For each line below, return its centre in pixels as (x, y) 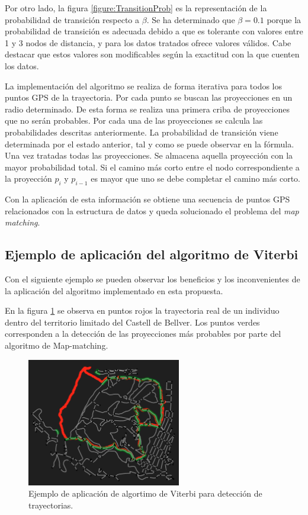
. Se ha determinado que (191, 19)
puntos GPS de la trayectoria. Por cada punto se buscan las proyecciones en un (149, 97)
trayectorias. (51, 505)
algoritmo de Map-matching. (57, 345)
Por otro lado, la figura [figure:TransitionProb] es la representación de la (136, 8)
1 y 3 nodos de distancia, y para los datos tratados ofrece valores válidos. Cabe (148, 42)
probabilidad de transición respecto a (72, 19)
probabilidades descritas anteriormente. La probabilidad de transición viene (142, 132)
